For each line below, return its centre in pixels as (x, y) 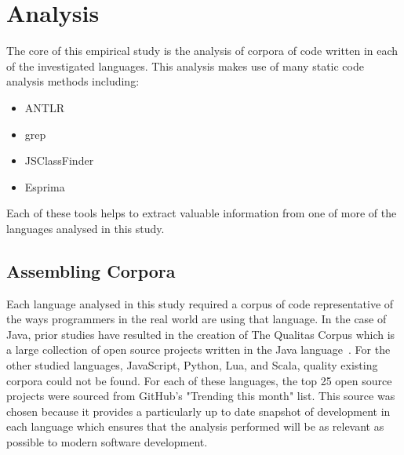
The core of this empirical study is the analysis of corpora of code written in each (202, 51)
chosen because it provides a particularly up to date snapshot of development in (198, 411)
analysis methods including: (73, 81)
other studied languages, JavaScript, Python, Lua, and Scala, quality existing (192, 365)
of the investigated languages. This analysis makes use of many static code (185, 66)
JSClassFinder (59, 160)
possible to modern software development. (107, 442)
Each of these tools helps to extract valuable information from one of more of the (202, 213)
